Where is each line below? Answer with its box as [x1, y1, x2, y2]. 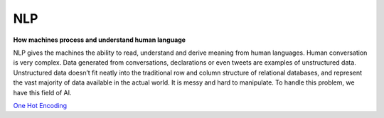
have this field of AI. [13, 88, 72, 97]
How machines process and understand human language [13, 36, 186, 44]
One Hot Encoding [13, 101, 68, 109]
